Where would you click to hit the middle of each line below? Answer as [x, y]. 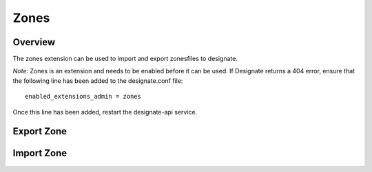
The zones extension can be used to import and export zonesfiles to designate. [125, 59]
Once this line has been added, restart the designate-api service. [105, 112]
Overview [34, 42]
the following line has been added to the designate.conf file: [98, 81]
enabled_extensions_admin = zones [83, 97]
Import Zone [40, 153]
